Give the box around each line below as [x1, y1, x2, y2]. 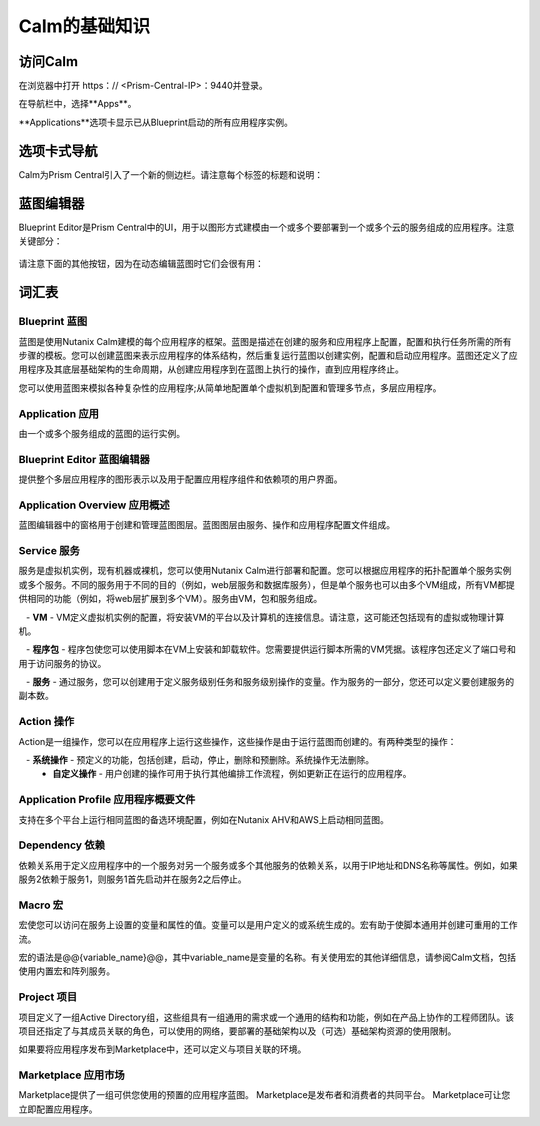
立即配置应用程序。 [18, 1103, 98, 1115]
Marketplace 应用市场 [18, 1068, 125, 1082]
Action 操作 [18, 715, 75, 729]
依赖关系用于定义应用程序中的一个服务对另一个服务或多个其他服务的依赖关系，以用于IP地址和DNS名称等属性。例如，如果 [18, 859, 519, 871]
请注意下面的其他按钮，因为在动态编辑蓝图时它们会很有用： [18, 258, 264, 270]
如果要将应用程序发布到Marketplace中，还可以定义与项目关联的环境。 [18, 1043, 307, 1055]
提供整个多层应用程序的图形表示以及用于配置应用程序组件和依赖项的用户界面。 [18, 473, 343, 485]
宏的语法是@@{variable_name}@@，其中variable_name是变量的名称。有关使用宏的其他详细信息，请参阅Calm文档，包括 [18, 951, 517, 963]
